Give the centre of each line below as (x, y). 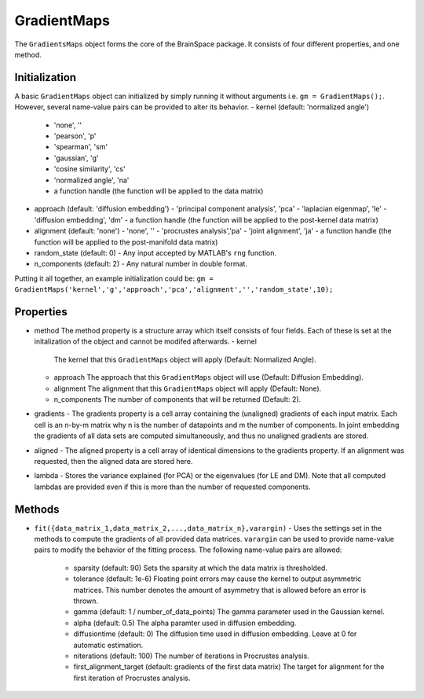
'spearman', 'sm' (81, 147)
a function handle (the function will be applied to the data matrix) (159, 191)
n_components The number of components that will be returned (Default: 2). (177, 399)
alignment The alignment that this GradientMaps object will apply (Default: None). (188, 388)
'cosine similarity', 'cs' (90, 169)
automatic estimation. (108, 645)
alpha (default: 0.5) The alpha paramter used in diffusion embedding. (185, 623)
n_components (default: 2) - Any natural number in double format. (141, 264)
